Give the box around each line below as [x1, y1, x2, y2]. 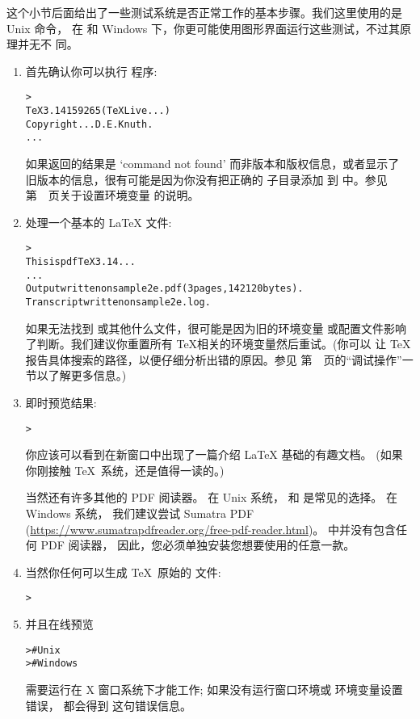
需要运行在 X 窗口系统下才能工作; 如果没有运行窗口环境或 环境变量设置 [25, 681, 403, 697]
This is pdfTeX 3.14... [25, 256, 136, 268]
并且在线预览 [25, 616, 94, 633]
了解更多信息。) [48, 367, 127, 384]
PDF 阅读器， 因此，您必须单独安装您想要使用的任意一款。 [40, 536, 355, 553]
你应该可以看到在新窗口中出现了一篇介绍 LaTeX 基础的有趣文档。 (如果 [25, 446, 403, 463]
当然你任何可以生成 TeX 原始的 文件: [25, 563, 221, 580]
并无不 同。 [17, 36, 78, 53]
